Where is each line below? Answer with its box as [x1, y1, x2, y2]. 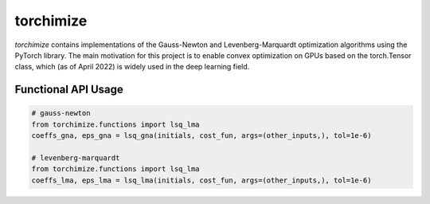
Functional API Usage [14, 83, 123, 96]
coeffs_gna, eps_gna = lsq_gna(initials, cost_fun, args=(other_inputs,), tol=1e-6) [31, 131, 372, 140]
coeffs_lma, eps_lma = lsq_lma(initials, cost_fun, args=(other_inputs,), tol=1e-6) [31, 175, 372, 185]
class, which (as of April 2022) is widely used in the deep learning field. [14, 62, 250, 72]
